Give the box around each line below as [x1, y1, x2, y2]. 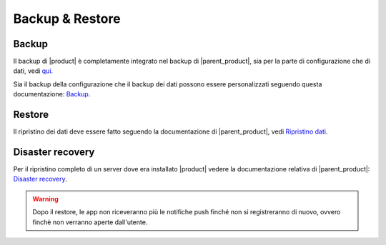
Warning [32, 194, 59, 203]
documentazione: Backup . [13, 90, 91, 99]
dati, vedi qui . [13, 66, 54, 75]
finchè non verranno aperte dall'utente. [32, 218, 148, 226]
